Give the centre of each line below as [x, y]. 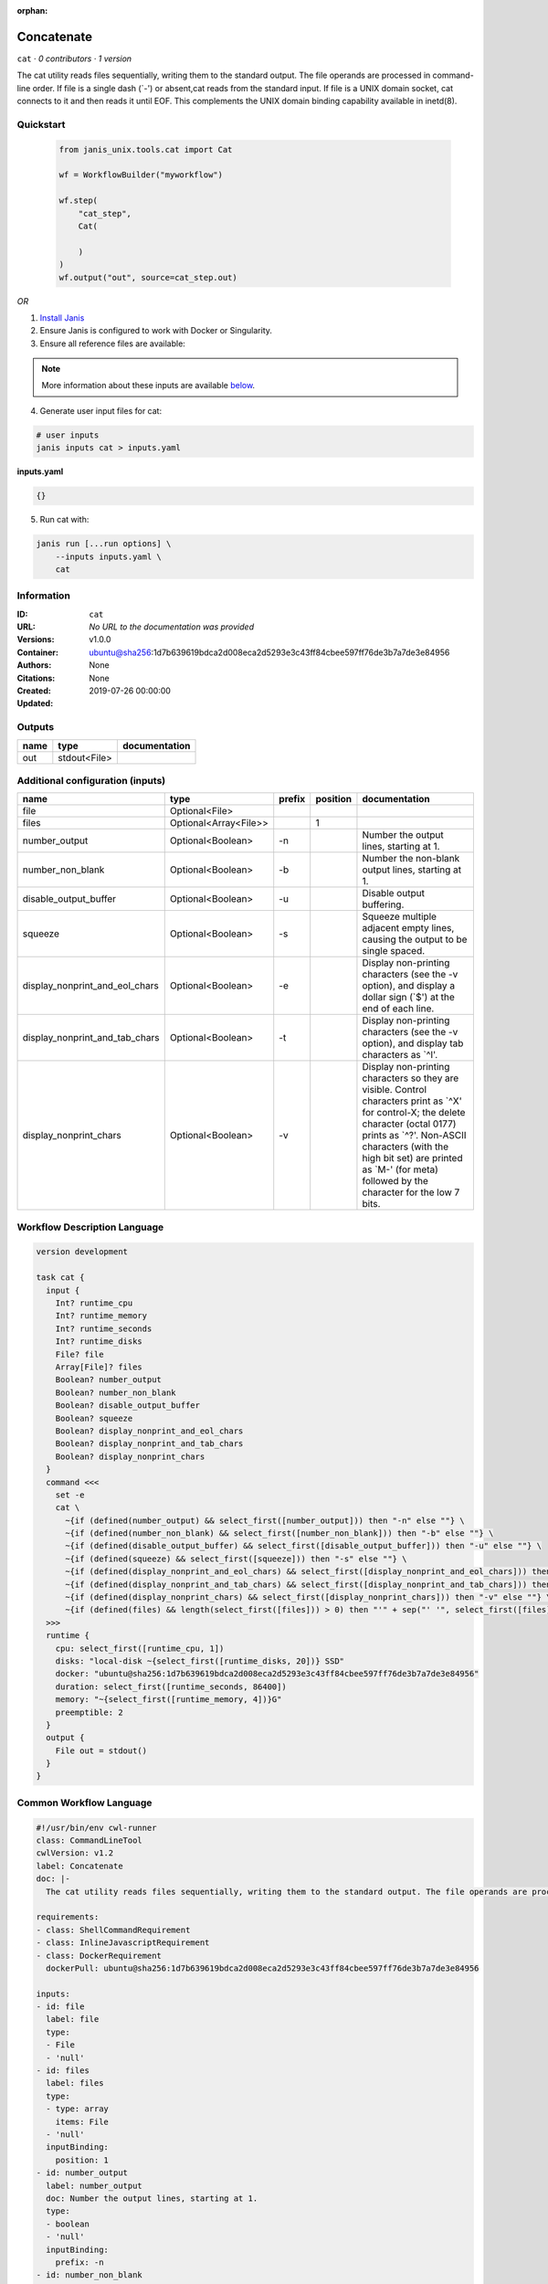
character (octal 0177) [409, 1124]
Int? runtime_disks [99, 1342]
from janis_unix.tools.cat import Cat [146, 149]
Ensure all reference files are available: [113, 344]
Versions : [36, 640]
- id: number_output [82, 2173]
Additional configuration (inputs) [91, 780]
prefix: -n [79, 2262]
